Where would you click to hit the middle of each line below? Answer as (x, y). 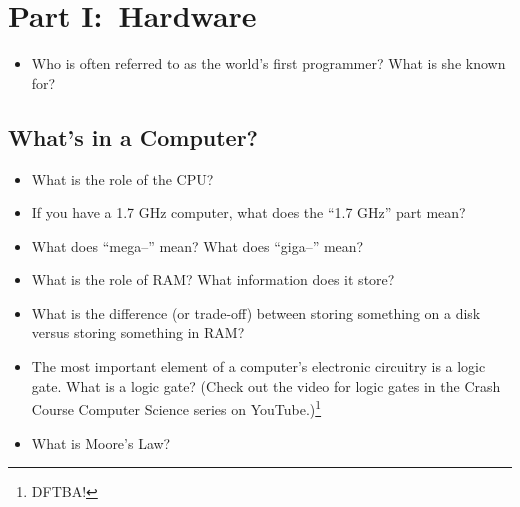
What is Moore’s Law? (101, 442)
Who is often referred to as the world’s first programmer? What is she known (268, 63)
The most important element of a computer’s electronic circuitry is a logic (258, 366)
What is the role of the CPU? (122, 178)
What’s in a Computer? (133, 136)
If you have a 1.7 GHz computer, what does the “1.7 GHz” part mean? (248, 212)
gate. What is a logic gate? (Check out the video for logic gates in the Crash (266, 385)
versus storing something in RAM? (138, 332)
